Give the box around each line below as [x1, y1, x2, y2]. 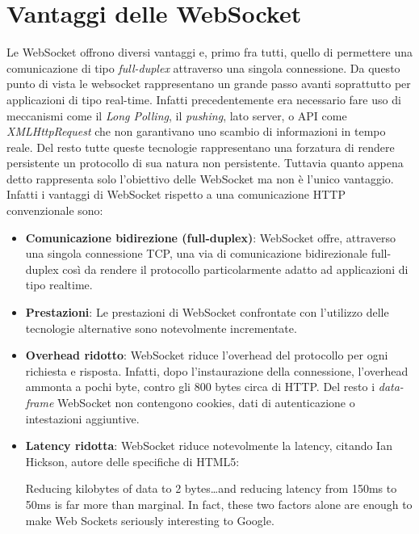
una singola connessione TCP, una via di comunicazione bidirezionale [25, 245, 368, 262]
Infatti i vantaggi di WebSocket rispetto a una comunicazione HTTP [6, 186, 346, 203]
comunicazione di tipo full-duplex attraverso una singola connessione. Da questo [6, 59, 400, 76]
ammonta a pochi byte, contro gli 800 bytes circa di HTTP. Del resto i [25, 378, 375, 395]
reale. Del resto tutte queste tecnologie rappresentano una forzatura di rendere [6, 138, 395, 155]
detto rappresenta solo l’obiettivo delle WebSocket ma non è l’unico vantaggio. [6, 170, 394, 187]
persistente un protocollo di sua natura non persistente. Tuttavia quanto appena [6, 154, 404, 171]
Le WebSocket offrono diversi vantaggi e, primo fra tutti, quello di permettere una [6, 44, 413, 61]
